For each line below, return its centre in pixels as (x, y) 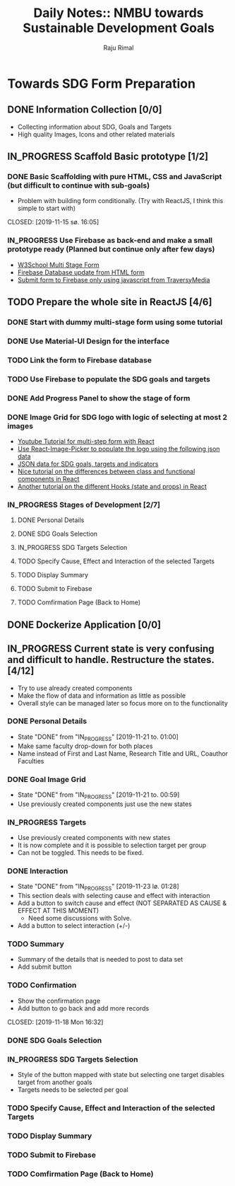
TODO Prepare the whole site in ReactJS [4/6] (110, 302)
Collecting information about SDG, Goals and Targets (94, 127)
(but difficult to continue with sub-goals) (79, 185)
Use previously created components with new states (94, 838)
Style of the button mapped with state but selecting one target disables (121, 1074)
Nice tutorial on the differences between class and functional (106, 471)
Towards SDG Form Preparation (102, 84)
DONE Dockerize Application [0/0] (84, 624)
